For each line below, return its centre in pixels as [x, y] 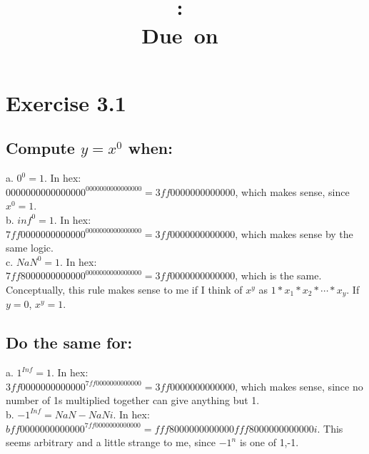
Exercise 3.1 [66, 102]
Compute [40, 148]
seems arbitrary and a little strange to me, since [111, 442]
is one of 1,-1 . [269, 442]
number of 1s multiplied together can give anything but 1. [133, 400]
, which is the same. [278, 275]
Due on [180, 35]
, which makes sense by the [294, 233]
